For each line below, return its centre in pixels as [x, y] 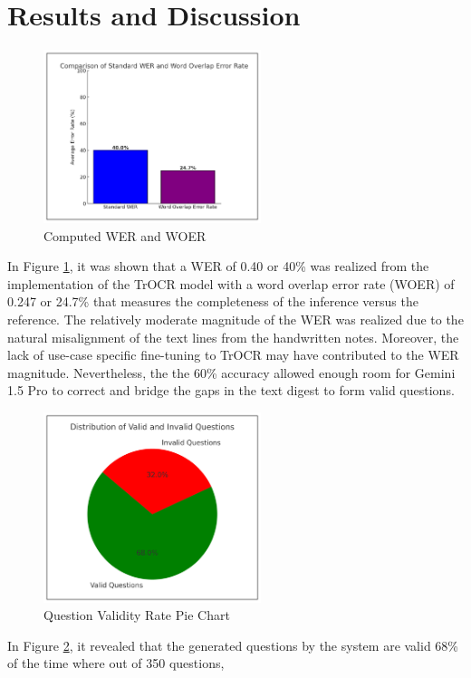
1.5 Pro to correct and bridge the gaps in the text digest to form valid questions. [231, 390]
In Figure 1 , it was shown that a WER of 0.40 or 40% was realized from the [218, 266]
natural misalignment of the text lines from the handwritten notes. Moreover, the [233, 337]
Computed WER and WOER [125, 235]
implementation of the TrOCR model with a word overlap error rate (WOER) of [231, 283]
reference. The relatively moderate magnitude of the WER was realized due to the [235, 320]
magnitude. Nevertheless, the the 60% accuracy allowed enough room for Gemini [231, 372]
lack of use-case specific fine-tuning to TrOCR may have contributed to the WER [233, 355]
